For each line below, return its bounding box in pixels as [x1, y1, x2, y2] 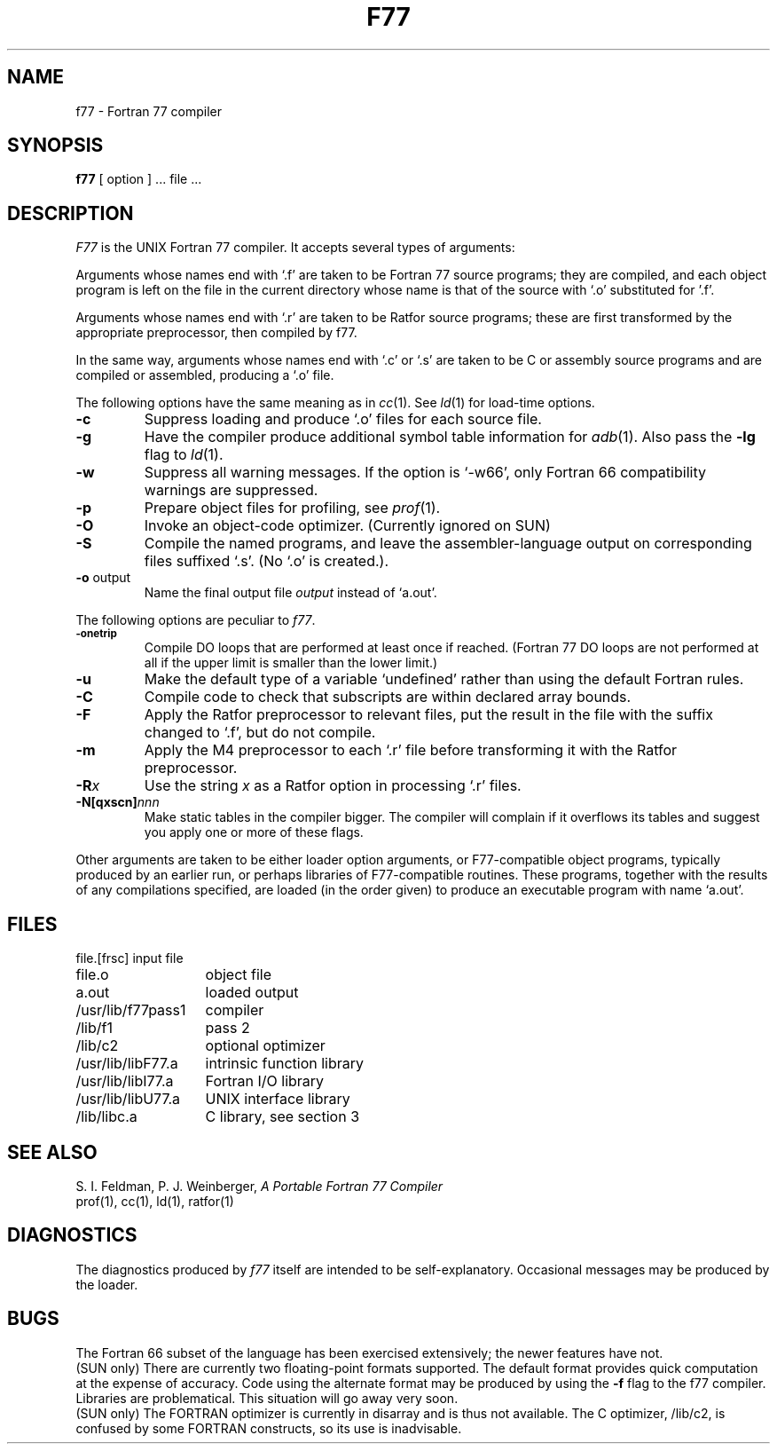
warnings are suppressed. [144, 481, 318, 500]
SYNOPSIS [7, 134, 104, 157]
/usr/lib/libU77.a [75, 1090, 181, 1108]
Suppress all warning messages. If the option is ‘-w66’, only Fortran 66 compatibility [144, 463, 706, 482]
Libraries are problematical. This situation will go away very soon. [75, 1390, 459, 1406]
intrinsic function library [205, 1054, 365, 1073]
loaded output [205, 983, 299, 1002]
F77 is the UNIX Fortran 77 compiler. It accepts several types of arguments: [75, 240, 515, 256]
